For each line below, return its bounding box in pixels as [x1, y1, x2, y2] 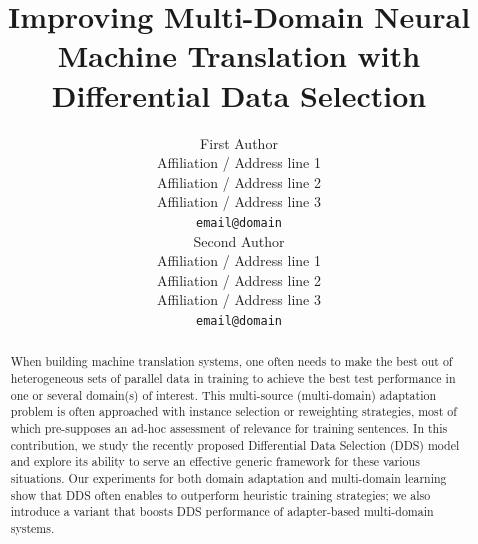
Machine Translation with [57, 35, 421, 76]
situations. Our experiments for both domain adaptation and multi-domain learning [10, 469, 447, 486]
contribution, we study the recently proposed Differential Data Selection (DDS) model [10, 436, 460, 453]
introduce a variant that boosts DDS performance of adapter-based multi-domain [10, 503, 434, 520]
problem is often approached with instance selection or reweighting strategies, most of [10, 403, 457, 420]
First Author [200, 132, 278, 153]
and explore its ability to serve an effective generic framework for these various [10, 453, 420, 470]
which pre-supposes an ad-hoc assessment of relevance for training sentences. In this [10, 419, 448, 436]
